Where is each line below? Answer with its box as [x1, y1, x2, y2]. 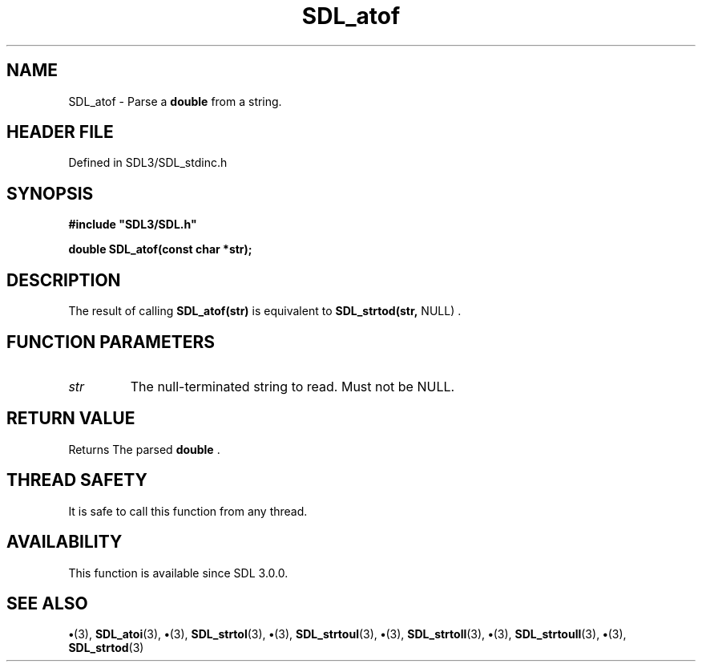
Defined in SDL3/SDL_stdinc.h [68, 156, 228, 170]
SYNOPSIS [6, 183, 94, 204]
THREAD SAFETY [6, 470, 147, 491]
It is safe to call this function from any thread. [68, 504, 308, 518]
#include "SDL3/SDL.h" [68, 217, 197, 232]
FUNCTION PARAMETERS [6, 331, 215, 352]
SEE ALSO [6, 593, 88, 613]
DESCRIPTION [6, 269, 121, 290]
